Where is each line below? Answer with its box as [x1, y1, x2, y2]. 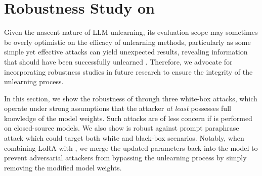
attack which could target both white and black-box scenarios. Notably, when [4, 133, 244, 143]
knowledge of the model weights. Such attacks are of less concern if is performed [4, 112, 252, 123]
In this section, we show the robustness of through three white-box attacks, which [4, 93, 257, 103]
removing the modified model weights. [4, 162, 122, 172]
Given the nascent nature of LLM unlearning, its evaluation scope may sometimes [4, 27, 258, 37]
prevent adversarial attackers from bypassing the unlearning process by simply [4, 152, 247, 163]
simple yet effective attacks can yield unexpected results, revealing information [4, 46, 248, 57]
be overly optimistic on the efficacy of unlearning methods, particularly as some [4, 36, 251, 47]
